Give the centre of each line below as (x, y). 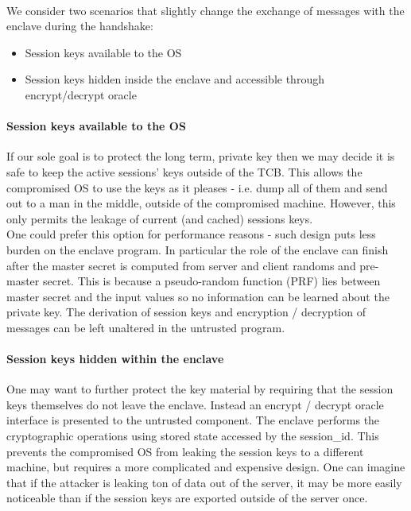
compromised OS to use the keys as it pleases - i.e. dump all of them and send (197, 187)
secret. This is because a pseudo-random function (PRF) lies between (211, 281)
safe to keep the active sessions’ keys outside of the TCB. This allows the (184, 171)
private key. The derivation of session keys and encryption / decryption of (186, 312)
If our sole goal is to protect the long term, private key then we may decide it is (201, 156)
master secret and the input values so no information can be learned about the (198, 296)
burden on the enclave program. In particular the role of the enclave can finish (198, 249)
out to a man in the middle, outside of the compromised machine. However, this (201, 203)
